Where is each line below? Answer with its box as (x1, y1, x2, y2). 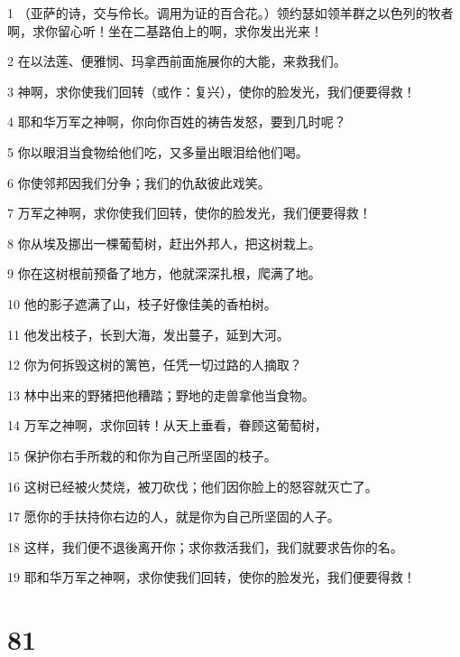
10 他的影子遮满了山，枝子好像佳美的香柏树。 (7, 294, 277, 313)
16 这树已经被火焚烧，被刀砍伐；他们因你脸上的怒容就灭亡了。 (7, 476, 378, 495)
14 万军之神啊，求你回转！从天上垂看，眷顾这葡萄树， (7, 416, 327, 435)
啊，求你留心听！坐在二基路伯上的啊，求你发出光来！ (7, 21, 323, 40)
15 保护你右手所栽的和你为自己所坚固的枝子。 (7, 446, 277, 465)
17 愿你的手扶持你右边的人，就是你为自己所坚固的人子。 (7, 507, 340, 526)
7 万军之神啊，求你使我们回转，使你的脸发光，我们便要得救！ (7, 203, 372, 222)
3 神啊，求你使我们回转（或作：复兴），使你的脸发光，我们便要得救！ (7, 81, 416, 100)
